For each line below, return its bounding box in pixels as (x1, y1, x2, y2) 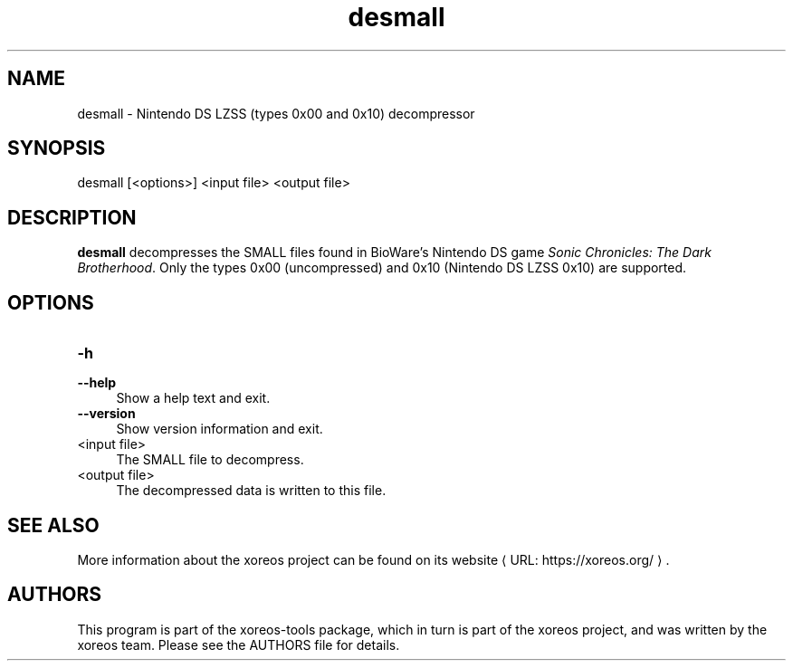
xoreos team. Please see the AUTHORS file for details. (77, 636, 400, 653)
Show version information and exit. (116, 421, 323, 437)
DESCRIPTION (7, 205, 137, 229)
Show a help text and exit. (116, 390, 271, 406)
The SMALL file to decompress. (116, 452, 304, 468)
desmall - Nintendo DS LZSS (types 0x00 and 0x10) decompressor (77, 105, 475, 121)
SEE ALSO (7, 513, 100, 537)
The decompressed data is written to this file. (116, 482, 387, 499)
